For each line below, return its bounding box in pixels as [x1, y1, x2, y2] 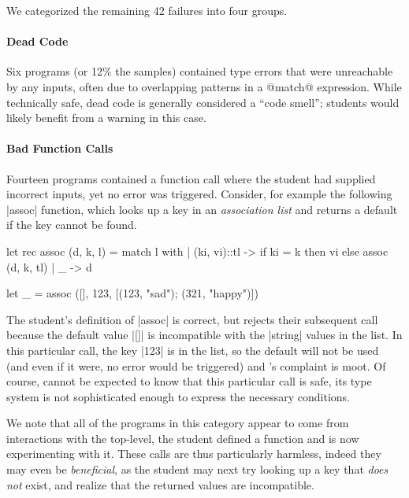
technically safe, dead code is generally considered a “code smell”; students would [6, 94, 400, 110]
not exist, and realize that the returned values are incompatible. [6, 476, 314, 492]
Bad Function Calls [6, 140, 113, 157]
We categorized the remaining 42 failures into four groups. [6, 2, 288, 18]
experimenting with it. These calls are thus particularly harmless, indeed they [6, 445, 381, 462]
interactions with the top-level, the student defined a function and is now [6, 430, 359, 446]
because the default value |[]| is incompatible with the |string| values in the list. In [6, 326, 403, 343]
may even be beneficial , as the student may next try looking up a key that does [6, 461, 389, 478]
